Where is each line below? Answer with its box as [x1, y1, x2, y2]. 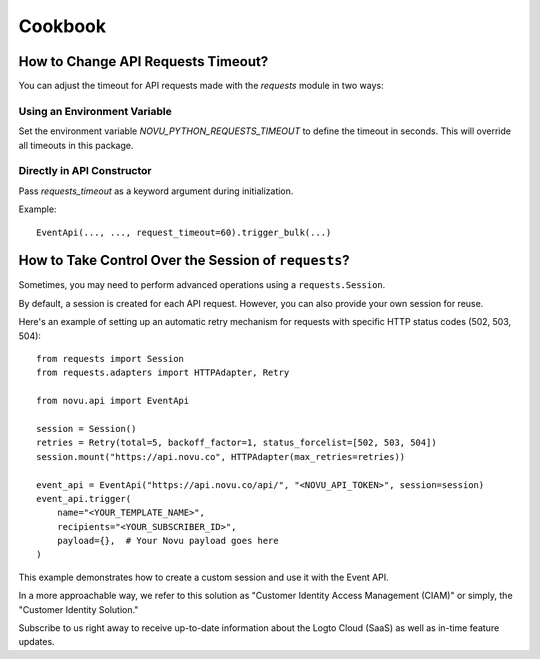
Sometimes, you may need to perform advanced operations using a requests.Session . [18, 279, 386, 291]
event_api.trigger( [36, 493, 132, 504]
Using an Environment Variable [18, 104, 172, 118]
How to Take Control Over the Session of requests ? [18, 252, 350, 269]
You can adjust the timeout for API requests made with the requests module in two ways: [18, 80, 384, 92]
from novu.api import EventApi [36, 395, 190, 407]
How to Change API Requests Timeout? [18, 53, 269, 70]
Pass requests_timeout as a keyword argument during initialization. [18, 185, 294, 197]
